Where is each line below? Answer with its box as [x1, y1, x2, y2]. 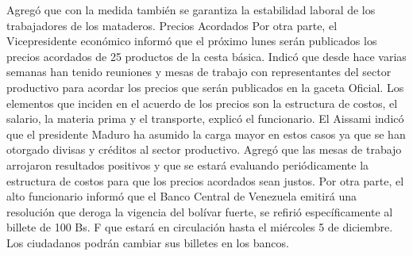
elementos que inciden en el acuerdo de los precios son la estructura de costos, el [6, 94, 398, 111]
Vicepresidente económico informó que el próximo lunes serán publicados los [6, 32, 377, 49]
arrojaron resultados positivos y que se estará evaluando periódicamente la [6, 156, 369, 173]
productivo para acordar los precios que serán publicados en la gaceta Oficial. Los [6, 78, 404, 95]
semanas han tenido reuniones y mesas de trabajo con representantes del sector [6, 63, 392, 80]
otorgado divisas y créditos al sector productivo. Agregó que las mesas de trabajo [6, 141, 402, 158]
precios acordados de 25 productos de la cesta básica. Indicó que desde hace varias [6, 48, 407, 64]
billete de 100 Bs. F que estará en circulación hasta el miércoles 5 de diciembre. [6, 219, 393, 235]
